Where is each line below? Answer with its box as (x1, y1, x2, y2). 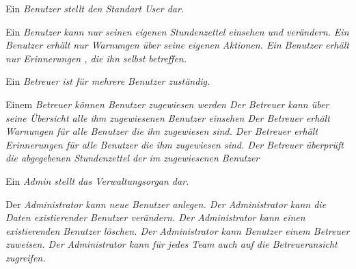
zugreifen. (5, 250, 46, 264)
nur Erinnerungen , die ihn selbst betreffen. (5, 51, 187, 65)
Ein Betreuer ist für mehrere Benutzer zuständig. (5, 74, 210, 88)
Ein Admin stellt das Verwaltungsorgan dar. (5, 173, 189, 188)
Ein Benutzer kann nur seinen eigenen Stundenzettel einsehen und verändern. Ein (5, 24, 349, 38)
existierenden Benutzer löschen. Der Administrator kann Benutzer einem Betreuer (5, 223, 350, 238)
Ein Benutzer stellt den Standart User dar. (5, 1, 184, 15)
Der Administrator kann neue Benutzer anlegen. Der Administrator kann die (5, 196, 327, 211)
